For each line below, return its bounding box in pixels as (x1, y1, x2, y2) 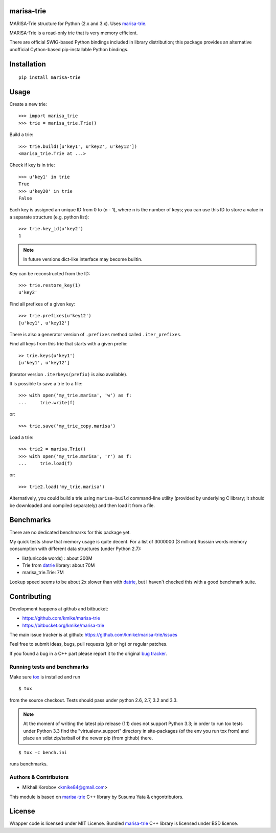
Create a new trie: (9, 101, 47, 107)
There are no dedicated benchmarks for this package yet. (9, 529, 131, 535)
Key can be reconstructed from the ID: (9, 270, 90, 276)
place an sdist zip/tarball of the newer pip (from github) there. (23, 735, 153, 741)
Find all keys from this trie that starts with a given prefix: (9, 341, 128, 347)
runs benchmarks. (9, 761, 48, 767)
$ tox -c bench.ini (18, 750, 67, 755)
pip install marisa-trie (18, 75, 81, 80)
